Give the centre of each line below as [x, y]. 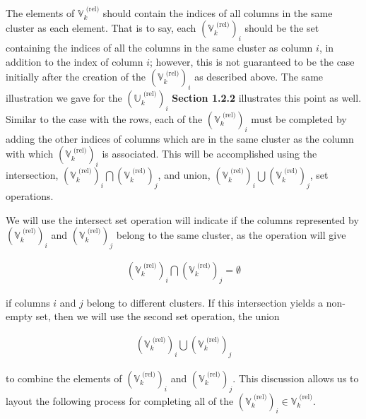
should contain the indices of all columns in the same [218, 12]
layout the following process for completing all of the [120, 400]
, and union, [184, 175]
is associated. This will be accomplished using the [209, 154]
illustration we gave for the [64, 98]
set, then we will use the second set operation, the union [158, 316]
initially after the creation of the [76, 77]
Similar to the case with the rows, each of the [104, 118]
